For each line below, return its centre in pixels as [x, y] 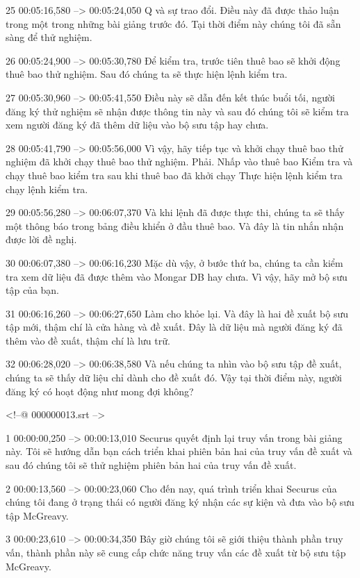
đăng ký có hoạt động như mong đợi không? [100, 391]
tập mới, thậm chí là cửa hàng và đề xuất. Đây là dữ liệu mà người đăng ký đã [174, 327]
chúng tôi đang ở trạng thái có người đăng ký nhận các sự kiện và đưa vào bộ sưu [180, 502]
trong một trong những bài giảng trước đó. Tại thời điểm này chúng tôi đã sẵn [173, 23]
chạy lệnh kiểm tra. [47, 189]
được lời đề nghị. [41, 239]
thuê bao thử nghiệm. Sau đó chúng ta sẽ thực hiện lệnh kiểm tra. [147, 74]
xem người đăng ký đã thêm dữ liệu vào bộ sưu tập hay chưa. [137, 125]
